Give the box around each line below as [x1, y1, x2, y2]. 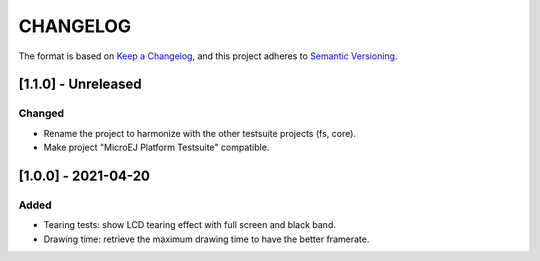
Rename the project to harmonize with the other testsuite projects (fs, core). [43, 127, 357, 139]
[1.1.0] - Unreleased [18, 76, 142, 93]
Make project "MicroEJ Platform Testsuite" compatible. [43, 141, 270, 154]
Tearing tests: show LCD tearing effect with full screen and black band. [43, 219, 337, 231]
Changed [18, 106, 65, 120]
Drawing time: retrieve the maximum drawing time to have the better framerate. [43, 233, 370, 245]
